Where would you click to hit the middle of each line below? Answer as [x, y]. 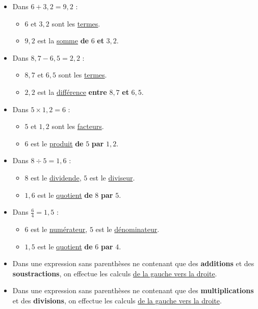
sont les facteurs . [78, 126]
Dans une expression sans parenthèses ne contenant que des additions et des [133, 263]
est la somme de [63, 41]
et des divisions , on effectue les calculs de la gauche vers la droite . [117, 300]
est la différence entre [72, 92]
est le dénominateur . [127, 229]
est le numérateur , [59, 229]
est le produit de [57, 143]
